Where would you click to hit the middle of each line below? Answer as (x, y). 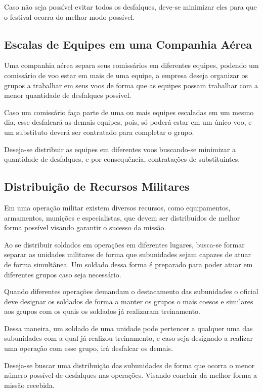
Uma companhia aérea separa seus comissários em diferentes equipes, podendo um (131, 65)
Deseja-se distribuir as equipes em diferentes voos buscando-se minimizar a (120, 149)
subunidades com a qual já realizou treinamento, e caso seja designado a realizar (129, 338)
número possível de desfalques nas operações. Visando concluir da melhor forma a (131, 375)
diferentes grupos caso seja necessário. (63, 274)
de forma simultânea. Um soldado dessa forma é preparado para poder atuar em (128, 264)
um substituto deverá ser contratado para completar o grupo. (99, 132)
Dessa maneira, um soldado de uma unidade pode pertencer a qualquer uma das (128, 328)
